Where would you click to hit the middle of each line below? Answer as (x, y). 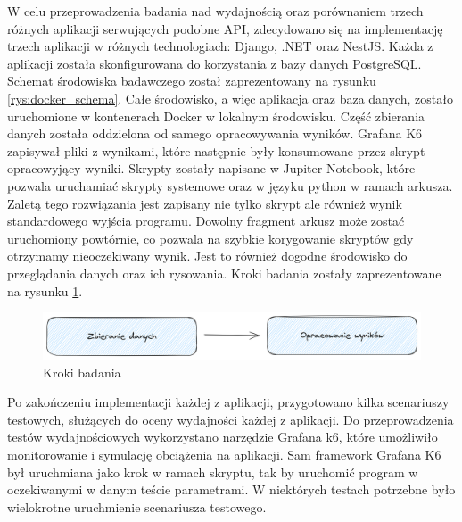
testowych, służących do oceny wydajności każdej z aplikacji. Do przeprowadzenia (231, 419)
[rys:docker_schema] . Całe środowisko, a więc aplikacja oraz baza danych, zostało (230, 98)
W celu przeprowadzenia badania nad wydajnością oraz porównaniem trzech (215, 11)
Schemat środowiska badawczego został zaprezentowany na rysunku (192, 81)
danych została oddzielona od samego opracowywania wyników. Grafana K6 (215, 133)
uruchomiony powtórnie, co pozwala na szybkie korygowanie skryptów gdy (210, 238)
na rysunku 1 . (45, 290)
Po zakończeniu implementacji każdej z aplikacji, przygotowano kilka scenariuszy (228, 402)
